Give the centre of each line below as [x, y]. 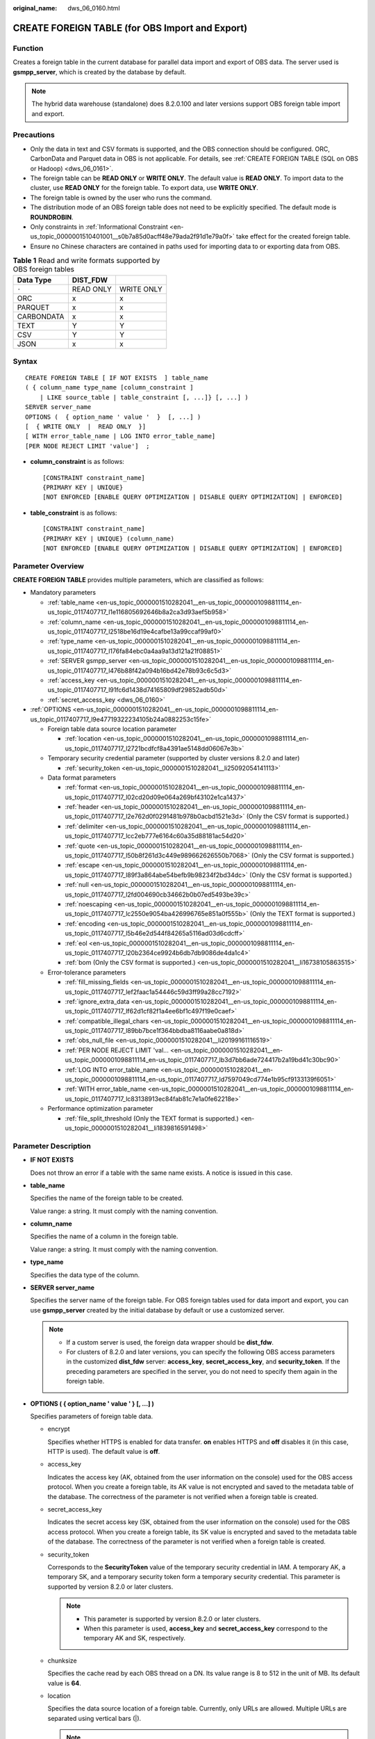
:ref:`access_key [71, 680]
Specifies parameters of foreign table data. [92, 1416]
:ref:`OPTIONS [51, 710]
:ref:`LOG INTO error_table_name [112, 1069]
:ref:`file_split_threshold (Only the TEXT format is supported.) [152, 1118]
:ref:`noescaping [89, 904]
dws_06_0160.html [94, 8]
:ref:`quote [80, 846]
